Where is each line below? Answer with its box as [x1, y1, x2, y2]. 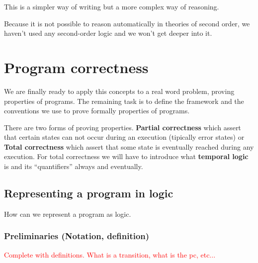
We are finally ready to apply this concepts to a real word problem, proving [4, 86, 235, 96]
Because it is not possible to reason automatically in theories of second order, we [4, 18, 250, 28]
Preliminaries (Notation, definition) [4, 230, 150, 242]
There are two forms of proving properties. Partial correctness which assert [4, 122, 241, 132]
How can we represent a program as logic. [4, 208, 131, 219]
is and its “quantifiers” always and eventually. [4, 161, 143, 172]
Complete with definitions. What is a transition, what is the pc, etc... [4, 249, 216, 260]
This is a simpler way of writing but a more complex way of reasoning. [4, 1, 219, 11]
